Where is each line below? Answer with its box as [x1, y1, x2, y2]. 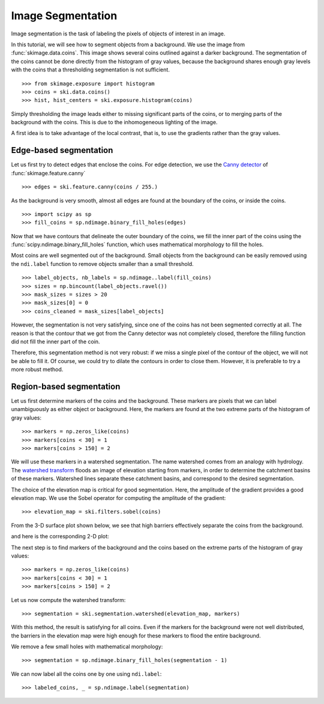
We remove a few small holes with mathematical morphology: [11, 643, 163, 651]
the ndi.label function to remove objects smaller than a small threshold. [11, 260, 194, 267]
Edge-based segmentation [11, 145, 113, 155]
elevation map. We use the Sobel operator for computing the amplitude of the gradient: [11, 494, 226, 501]
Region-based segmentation [11, 381, 121, 391]
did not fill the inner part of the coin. [11, 338, 100, 345]
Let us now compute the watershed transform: [11, 596, 126, 603]
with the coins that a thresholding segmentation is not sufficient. [11, 66, 170, 73]
